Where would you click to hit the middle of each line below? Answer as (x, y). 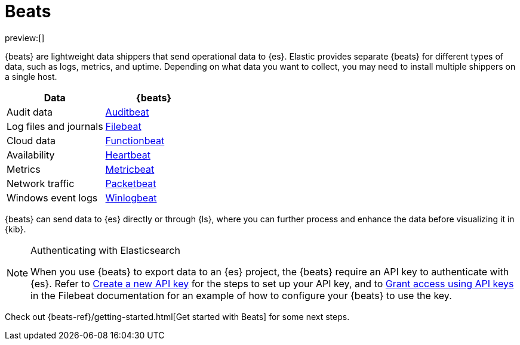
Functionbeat (135, 140)
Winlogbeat (131, 198)
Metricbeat (130, 169)
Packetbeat (131, 183)
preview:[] (25, 38)
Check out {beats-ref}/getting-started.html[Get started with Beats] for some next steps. (177, 316)
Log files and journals (55, 126)
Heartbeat (128, 155)
